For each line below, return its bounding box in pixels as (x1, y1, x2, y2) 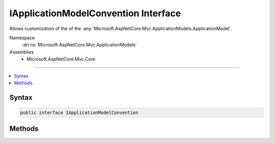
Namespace (9, 35, 35, 41)
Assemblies (9, 49, 34, 55)
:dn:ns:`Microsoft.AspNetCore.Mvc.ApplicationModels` (22, 42, 137, 48)
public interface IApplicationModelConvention (20, 109, 139, 116)
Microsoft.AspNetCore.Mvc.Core (26, 56, 95, 62)
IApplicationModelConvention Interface (9, 8, 181, 19)
